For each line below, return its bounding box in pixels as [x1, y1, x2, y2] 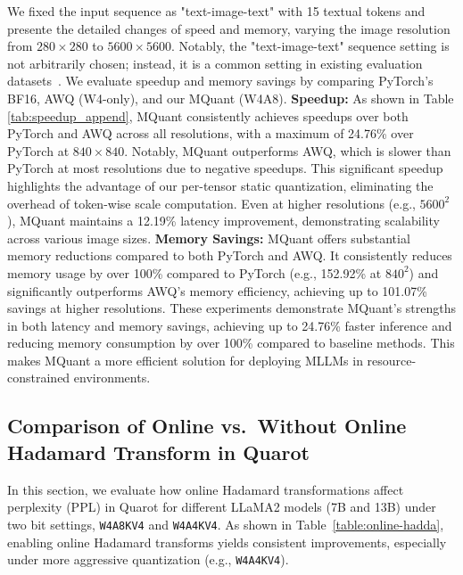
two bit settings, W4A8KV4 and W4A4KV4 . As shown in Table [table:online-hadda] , [7, 514, 444, 533]
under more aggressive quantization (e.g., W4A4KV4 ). [7, 550, 289, 569]
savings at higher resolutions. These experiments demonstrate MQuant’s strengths [7, 299, 457, 317]
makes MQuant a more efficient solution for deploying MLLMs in [7, 350, 363, 369]
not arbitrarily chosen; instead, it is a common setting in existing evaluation [7, 53, 423, 72]
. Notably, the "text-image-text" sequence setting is [171, 37, 450, 55]
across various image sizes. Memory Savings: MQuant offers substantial [7, 228, 410, 247]
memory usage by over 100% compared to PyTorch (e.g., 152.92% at [7, 263, 382, 282]
